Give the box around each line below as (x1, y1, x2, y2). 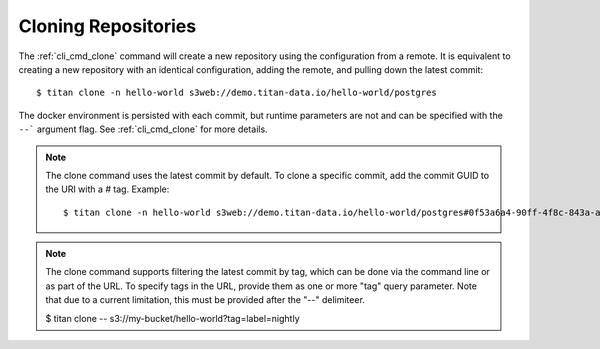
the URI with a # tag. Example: (45, 183, 170, 195)
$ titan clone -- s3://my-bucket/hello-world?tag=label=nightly (45, 312, 300, 324)
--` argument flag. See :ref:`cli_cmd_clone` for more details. (18, 123, 269, 135)
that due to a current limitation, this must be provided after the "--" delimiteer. (45, 294, 365, 306)
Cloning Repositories (18, 15, 197, 37)
